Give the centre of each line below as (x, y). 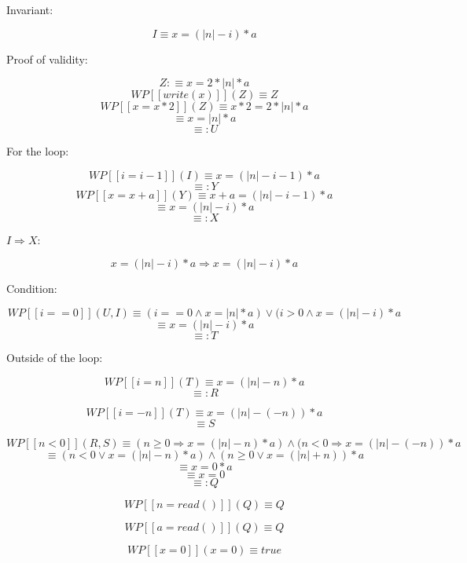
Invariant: (30, 9)
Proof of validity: (47, 58)
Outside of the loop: (55, 357)
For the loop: (38, 151)
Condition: (32, 289)
